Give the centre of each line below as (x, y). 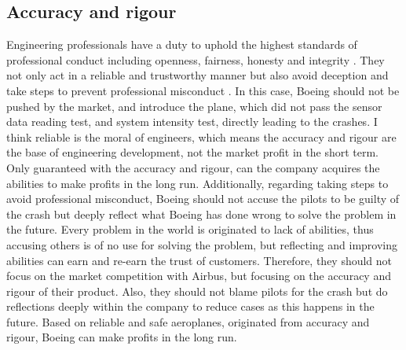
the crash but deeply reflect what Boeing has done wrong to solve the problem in (201, 214)
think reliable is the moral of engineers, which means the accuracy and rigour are (201, 136)
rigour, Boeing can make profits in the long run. (122, 337)
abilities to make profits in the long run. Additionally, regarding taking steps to (198, 183)
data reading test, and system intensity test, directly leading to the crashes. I (192, 122)
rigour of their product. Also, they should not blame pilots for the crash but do (197, 291)
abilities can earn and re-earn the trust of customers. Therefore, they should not (199, 260)
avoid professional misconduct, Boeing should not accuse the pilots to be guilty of (203, 199)
